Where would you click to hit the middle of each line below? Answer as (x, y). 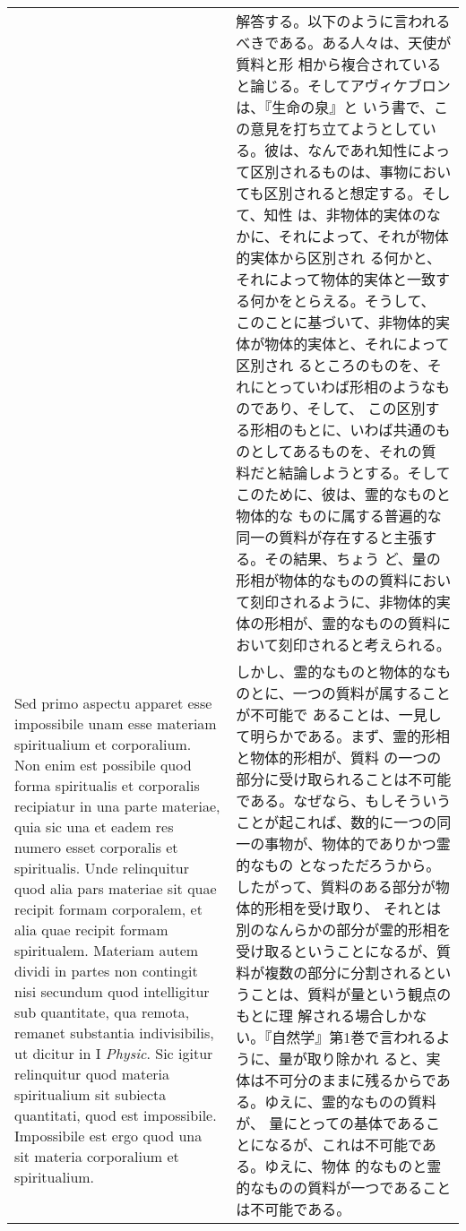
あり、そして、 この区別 (345, 408)
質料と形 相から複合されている (339, 64)
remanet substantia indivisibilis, (114, 1033)
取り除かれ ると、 (367, 1059)
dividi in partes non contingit (106, 971)
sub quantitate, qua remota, (102, 1012)
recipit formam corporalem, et (108, 909)
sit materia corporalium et (97, 1156)
